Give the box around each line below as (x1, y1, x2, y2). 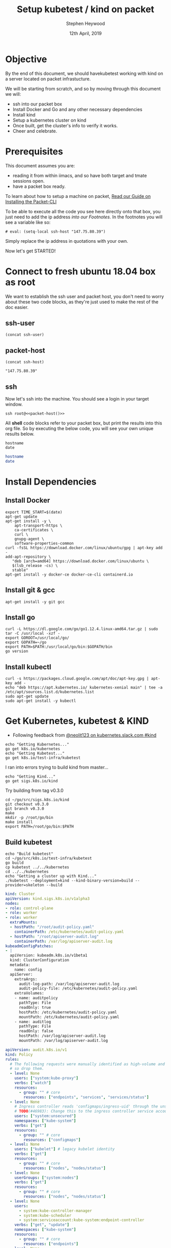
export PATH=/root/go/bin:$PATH (5, 824, 74, 829)
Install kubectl (5, 663, 51, 671)
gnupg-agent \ (14, 536, 44, 542)
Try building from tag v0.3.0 (5, 787, 64, 793)
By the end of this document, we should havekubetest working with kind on (5, 70, 164, 76)
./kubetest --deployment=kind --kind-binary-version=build (5, 878, 133, 883)
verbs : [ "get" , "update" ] (14, 1223, 70, 1228)
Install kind (12, 111, 36, 118)
